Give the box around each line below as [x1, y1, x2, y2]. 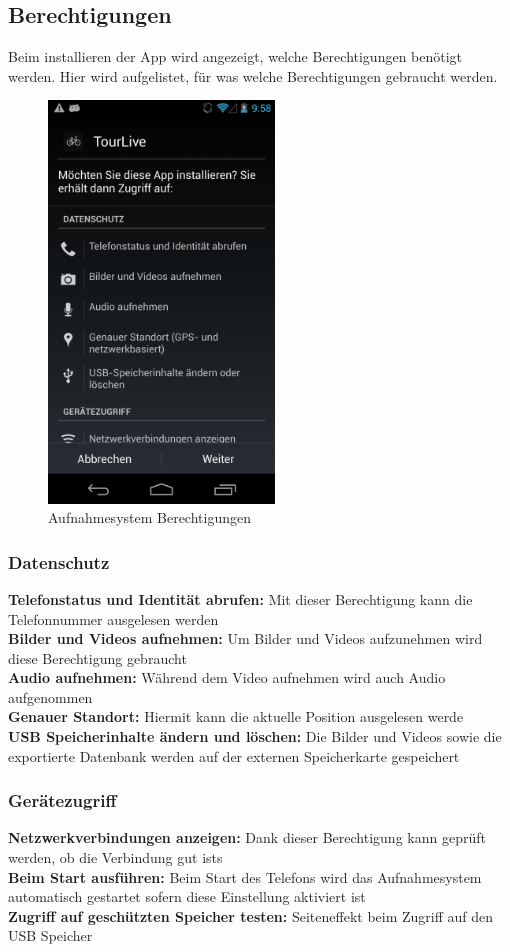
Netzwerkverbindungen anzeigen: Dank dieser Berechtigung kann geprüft [8, 827, 486, 848]
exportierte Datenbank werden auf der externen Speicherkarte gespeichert [8, 745, 460, 766]
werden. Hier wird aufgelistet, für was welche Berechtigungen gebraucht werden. [8, 65, 498, 86]
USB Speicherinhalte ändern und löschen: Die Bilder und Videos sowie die [8, 726, 502, 747]
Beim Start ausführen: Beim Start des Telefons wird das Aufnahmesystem [8, 866, 482, 887]
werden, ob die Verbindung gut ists [8, 847, 223, 868]
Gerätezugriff [8, 788, 117, 813]
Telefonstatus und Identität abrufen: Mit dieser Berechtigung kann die [8, 588, 473, 609]
